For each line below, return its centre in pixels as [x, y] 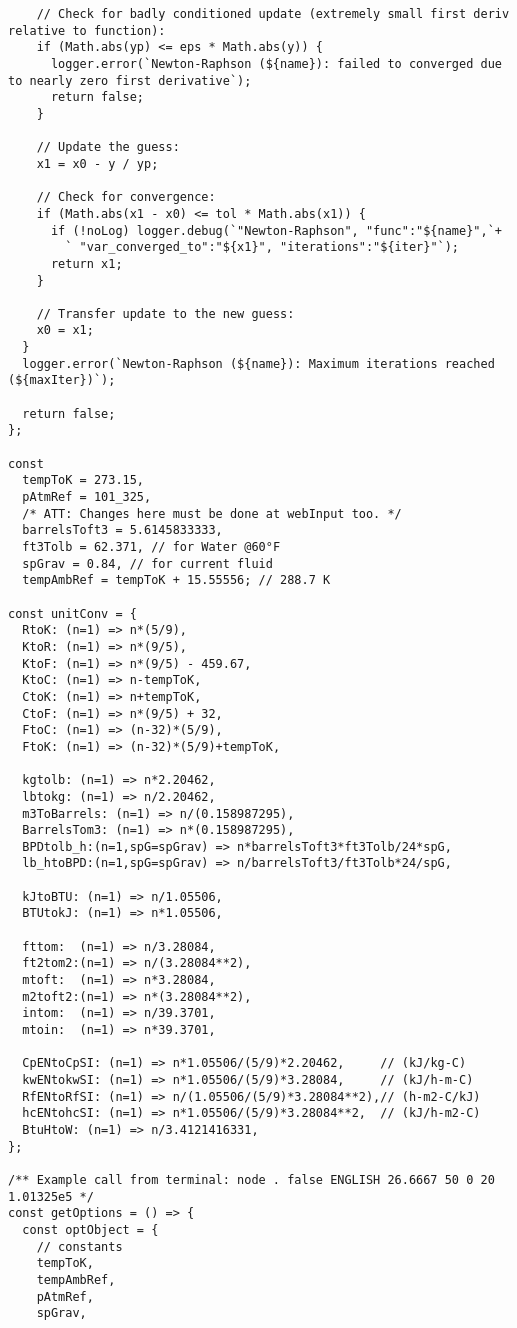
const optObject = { [90, 1229]
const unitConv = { [72, 613]
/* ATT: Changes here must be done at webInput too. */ [212, 513]
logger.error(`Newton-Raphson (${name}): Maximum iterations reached [258, 363]
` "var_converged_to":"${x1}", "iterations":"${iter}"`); [262, 247]
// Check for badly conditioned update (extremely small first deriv [273, 14]
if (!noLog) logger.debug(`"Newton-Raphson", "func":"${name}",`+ [276, 230]
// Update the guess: [108, 147]
